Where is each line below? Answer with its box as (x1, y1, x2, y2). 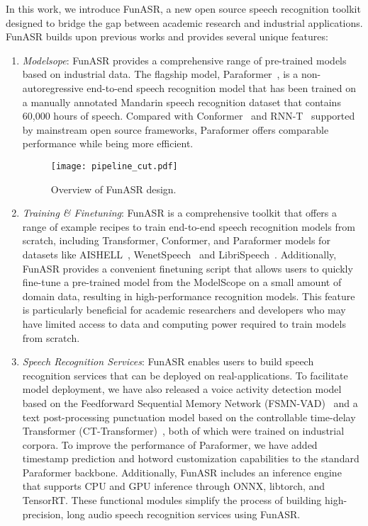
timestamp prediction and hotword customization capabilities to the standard (22, 451, 359, 466)
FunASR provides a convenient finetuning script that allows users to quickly (22, 261, 353, 275)
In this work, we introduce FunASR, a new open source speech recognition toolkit (6, 1, 361, 16)
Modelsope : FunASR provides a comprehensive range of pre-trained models (22, 52, 347, 67)
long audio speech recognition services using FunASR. (67, 506, 301, 521)
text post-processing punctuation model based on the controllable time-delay (22, 409, 356, 424)
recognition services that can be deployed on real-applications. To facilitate (22, 367, 348, 382)
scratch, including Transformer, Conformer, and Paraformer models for (22, 233, 330, 248)
